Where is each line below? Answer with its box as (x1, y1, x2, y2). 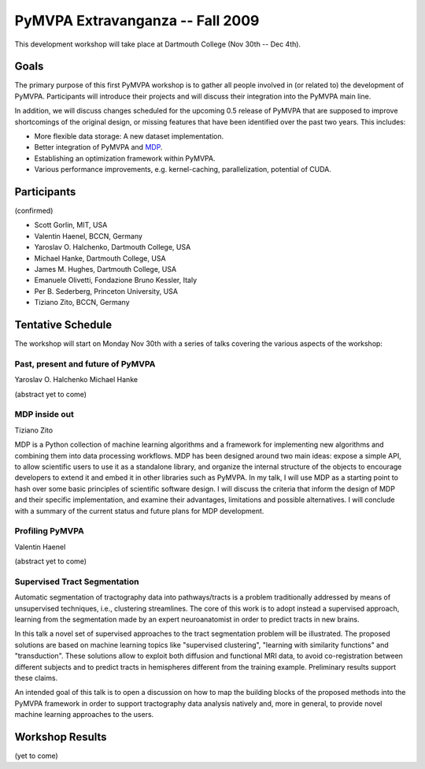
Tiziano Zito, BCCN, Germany (34, 298, 130, 307)
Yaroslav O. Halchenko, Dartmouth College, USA (34, 243, 191, 252)
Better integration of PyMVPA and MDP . (34, 143, 163, 152)
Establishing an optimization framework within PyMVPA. (34, 154, 216, 163)
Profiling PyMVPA (14, 526, 84, 537)
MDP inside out (14, 409, 74, 420)
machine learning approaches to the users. (14, 710, 154, 719)
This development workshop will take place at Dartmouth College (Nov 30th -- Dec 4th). (14, 39, 301, 49)
